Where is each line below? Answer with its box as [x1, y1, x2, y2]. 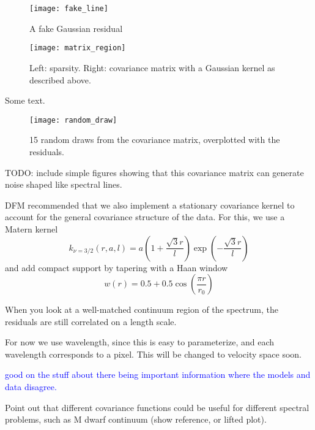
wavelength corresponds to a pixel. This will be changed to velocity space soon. [5, 347, 302, 360]
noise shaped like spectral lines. [5, 178, 122, 191]
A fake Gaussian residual [29, 21, 123, 34]
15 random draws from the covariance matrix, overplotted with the [29, 133, 280, 146]
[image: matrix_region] [29, 44, 126, 53]
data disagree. [5, 380, 57, 393]
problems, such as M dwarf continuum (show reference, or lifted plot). [5, 413, 267, 426]
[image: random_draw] [29, 115, 117, 125]
